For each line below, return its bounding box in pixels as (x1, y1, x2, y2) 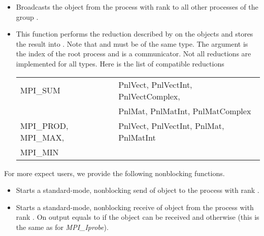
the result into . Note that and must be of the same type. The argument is (16, 38, 248, 49)
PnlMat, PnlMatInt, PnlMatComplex (118, 105, 251, 117)
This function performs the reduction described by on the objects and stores (16, 28, 253, 39)
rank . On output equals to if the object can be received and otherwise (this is (16, 212, 259, 222)
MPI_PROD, (20, 119, 69, 131)
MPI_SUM (20, 84, 60, 96)
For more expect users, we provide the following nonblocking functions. (4, 167, 225, 178)
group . (16, 11, 39, 22)
